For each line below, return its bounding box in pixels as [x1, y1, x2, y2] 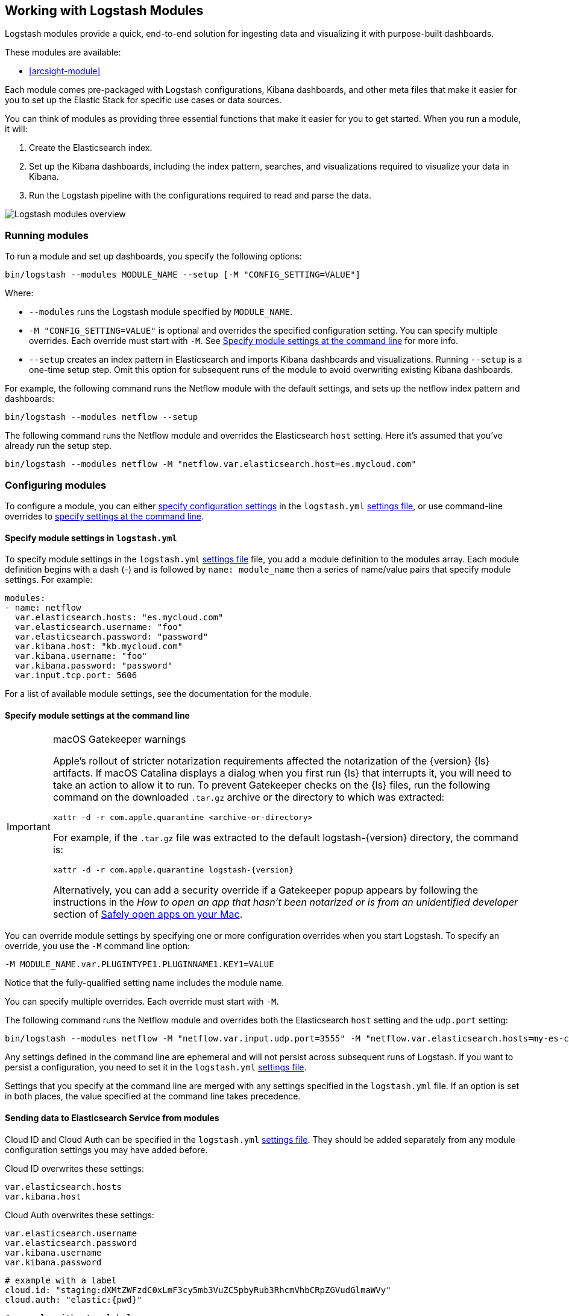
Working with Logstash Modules [5, 3, 204, 18]
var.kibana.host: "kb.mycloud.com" [14, 641, 183, 652]
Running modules [5, 229, 89, 241]
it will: [5, 124, 28, 135]
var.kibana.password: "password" [14, 661, 173, 671]
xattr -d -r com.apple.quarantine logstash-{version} [52, 865, 294, 875]
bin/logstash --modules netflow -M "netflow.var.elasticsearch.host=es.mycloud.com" [5, 459, 417, 469]
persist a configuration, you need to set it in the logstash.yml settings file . [5, 1062, 307, 1073]
